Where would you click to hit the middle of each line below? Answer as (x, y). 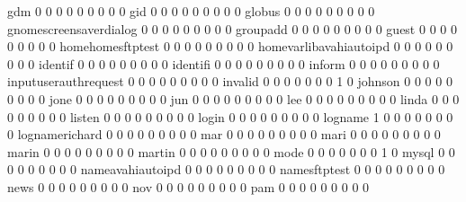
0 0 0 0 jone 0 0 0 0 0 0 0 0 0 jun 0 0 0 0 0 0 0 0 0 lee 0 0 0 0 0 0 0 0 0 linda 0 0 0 (233, 98)
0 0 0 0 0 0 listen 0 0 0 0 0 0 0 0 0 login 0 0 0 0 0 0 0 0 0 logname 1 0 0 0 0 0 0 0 (230, 116)
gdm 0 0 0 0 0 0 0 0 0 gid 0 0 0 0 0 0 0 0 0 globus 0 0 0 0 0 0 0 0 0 (191, 11)
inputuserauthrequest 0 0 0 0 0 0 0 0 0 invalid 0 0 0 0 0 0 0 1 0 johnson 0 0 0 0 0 (230, 81)
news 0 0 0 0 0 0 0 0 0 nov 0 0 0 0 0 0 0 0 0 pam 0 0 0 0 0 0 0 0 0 (188, 186)
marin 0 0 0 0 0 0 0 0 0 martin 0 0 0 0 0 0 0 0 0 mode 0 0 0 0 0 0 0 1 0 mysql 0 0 (231, 151)
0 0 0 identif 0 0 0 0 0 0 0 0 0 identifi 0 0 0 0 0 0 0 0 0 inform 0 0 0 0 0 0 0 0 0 (224, 63)
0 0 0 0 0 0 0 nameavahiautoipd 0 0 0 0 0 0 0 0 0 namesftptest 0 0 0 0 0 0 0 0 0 (226, 169)
